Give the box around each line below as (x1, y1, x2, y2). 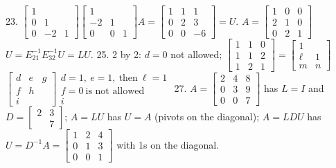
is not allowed (85, 86, 145, 97)
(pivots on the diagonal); (154, 109, 260, 124)
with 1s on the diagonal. (116, 137, 220, 151)
